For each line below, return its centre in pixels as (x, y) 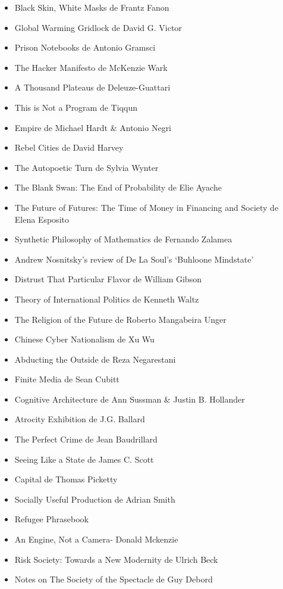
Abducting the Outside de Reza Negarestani (95, 359)
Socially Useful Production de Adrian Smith (95, 499)
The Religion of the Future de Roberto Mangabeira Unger (120, 319)
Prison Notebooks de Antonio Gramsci (85, 47)
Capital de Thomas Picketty (66, 479)
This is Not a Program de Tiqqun (76, 107)
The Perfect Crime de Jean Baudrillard (86, 439)
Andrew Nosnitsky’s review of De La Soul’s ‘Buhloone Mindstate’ (134, 259)
